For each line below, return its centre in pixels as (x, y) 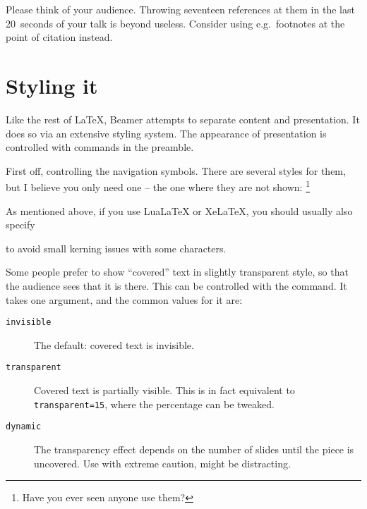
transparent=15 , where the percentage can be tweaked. (154, 404)
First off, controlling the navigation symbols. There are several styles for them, (176, 170)
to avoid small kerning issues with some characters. (116, 248)
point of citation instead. (59, 37)
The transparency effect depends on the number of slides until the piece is (194, 449)
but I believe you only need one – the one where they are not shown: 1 (158, 186)
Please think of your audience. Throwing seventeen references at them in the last (180, 9)
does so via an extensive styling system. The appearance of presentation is (166, 133)
